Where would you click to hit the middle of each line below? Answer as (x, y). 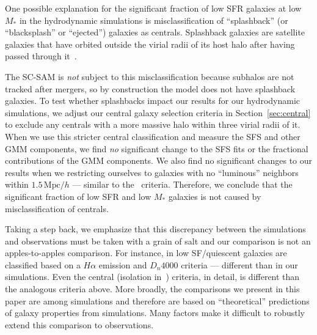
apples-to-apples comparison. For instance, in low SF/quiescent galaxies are (146, 253)
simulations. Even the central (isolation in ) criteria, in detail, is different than (152, 277)
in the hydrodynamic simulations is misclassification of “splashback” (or (154, 20)
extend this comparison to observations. (79, 324)
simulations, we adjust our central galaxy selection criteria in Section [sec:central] (158, 112)
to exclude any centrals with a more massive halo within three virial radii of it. (153, 124)
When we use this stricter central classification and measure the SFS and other (153, 136)
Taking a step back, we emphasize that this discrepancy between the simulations (155, 229)
